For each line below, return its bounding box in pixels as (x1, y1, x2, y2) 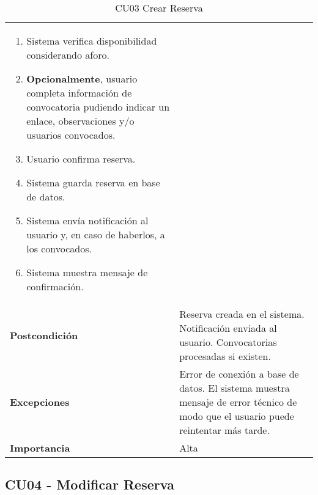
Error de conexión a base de (179, 367, 299, 381)
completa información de (26, 86, 132, 100)
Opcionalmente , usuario (26, 71, 138, 86)
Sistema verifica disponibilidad (26, 34, 157, 48)
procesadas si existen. (179, 349, 271, 363)
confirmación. (26, 279, 84, 293)
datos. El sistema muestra (179, 381, 290, 395)
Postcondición (10, 328, 78, 342)
